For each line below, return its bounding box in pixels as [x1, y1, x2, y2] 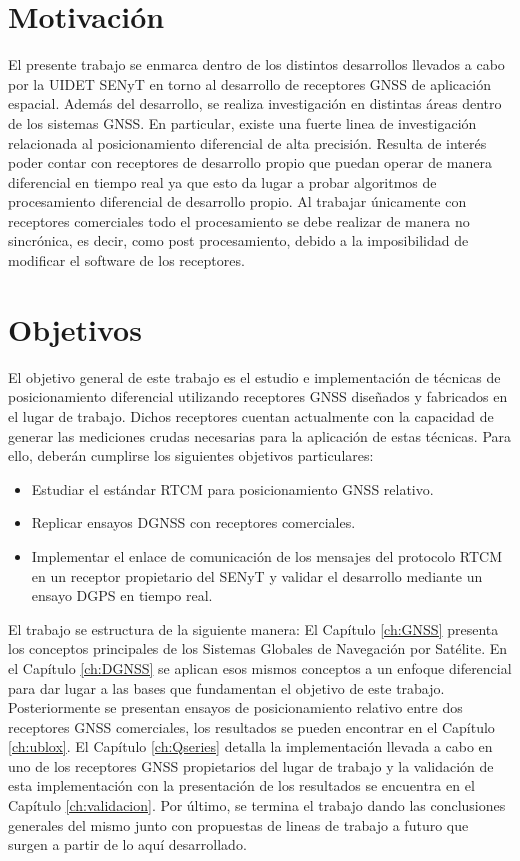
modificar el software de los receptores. [8, 250, 245, 271]
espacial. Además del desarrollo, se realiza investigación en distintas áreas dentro [8, 93, 502, 114]
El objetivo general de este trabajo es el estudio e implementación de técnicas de [8, 366, 501, 387]
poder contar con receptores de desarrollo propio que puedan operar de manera [8, 152, 492, 173]
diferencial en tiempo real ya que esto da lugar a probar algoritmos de [8, 171, 437, 192]
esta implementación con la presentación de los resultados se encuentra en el [8, 775, 475, 796]
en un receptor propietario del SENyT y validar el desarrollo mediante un [31, 565, 483, 586]
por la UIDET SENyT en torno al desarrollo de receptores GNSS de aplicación [8, 73, 491, 94]
